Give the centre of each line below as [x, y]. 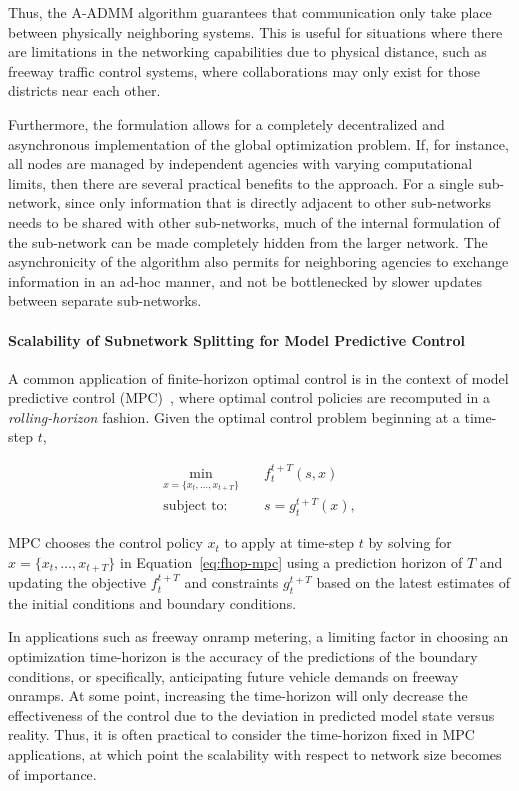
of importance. [52, 773]
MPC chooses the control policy [105, 542]
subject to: [195, 506]
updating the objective [77, 582]
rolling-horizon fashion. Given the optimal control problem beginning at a [234, 416]
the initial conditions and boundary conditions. [152, 602]
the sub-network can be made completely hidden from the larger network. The [248, 241]
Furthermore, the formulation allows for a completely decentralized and [226, 123]
